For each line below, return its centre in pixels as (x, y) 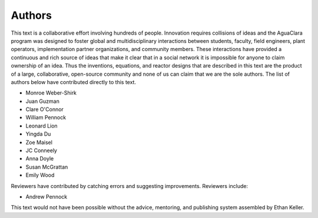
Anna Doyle (40, 159)
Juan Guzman (43, 101)
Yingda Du (38, 134)
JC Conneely (41, 150)
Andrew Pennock (47, 196)
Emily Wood (40, 175)
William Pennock (46, 118)
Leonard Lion (42, 126)
